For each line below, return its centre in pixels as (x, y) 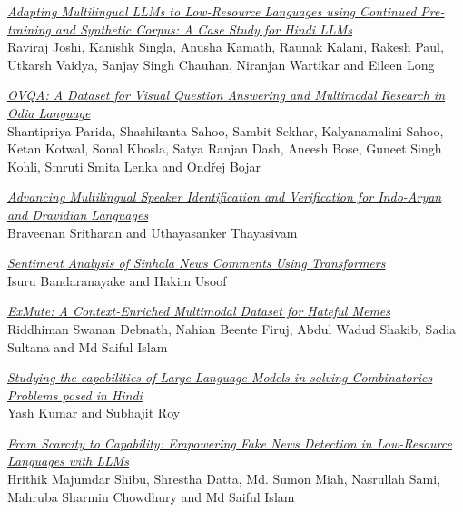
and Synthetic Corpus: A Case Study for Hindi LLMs (203, 29)
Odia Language (49, 112)
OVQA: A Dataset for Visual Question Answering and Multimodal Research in (227, 95)
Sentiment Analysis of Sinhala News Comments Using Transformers (197, 263)
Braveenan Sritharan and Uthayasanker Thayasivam (153, 232)
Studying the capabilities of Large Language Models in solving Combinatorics (220, 377)
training (29, 29)
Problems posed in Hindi (75, 394)
